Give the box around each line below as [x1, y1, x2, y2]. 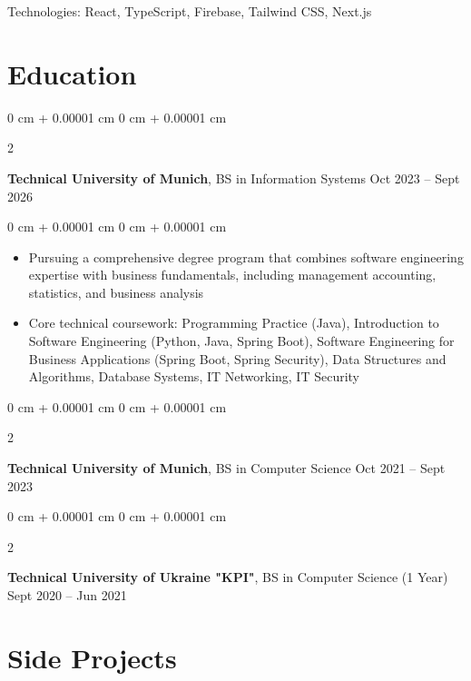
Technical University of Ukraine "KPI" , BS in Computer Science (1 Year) [7, 567, 448, 587]
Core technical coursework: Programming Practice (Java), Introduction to [28, 313, 439, 332]
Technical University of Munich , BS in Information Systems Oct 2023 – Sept [7, 168, 460, 187]
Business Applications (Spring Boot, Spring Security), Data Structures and [28, 349, 446, 368]
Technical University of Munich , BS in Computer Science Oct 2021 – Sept [7, 459, 446, 478]
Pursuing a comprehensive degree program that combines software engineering [28, 247, 464, 266]
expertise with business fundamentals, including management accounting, [28, 265, 437, 284]
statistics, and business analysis [28, 282, 204, 301]
